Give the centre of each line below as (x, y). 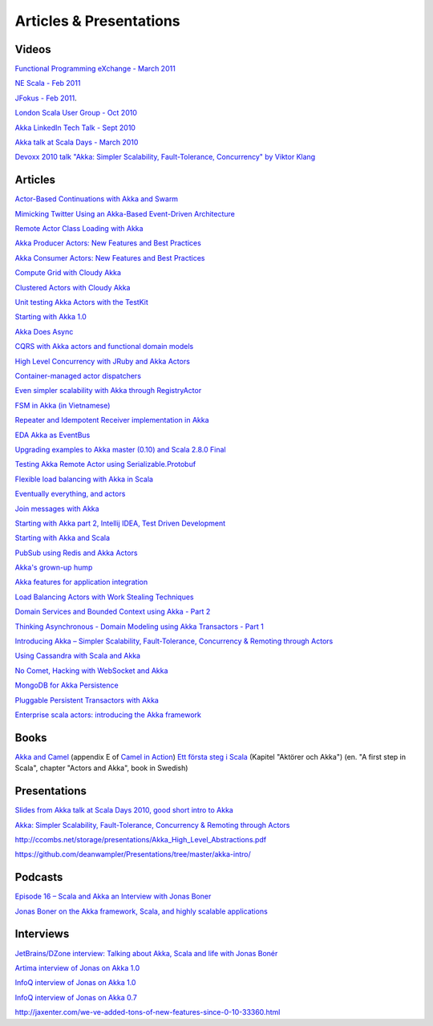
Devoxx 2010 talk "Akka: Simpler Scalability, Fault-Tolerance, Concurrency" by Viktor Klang (165, 157)
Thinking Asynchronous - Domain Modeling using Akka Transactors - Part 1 (139, 627)
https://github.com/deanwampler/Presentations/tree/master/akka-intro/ (133, 854)
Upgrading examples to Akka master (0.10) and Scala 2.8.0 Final (120, 449)
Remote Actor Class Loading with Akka (79, 229)
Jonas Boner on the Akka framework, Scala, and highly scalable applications (141, 911)
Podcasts (39, 877)
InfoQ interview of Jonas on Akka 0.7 (76, 997)
